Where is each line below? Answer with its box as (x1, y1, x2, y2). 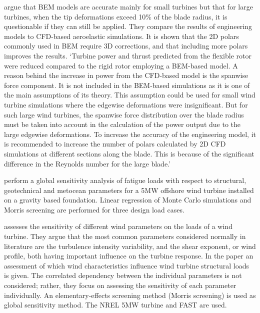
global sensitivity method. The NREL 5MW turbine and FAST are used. (4, 299, 227, 310)
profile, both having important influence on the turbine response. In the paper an (4, 250, 253, 261)
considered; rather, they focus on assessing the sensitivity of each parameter (4, 280, 236, 290)
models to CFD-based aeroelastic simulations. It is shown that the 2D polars (4, 30, 239, 41)
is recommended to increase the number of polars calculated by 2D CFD (4, 138, 226, 149)
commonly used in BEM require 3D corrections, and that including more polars (4, 40, 248, 51)
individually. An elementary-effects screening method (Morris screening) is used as (4, 289, 256, 300)
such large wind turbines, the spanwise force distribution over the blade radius (4, 109, 244, 119)
